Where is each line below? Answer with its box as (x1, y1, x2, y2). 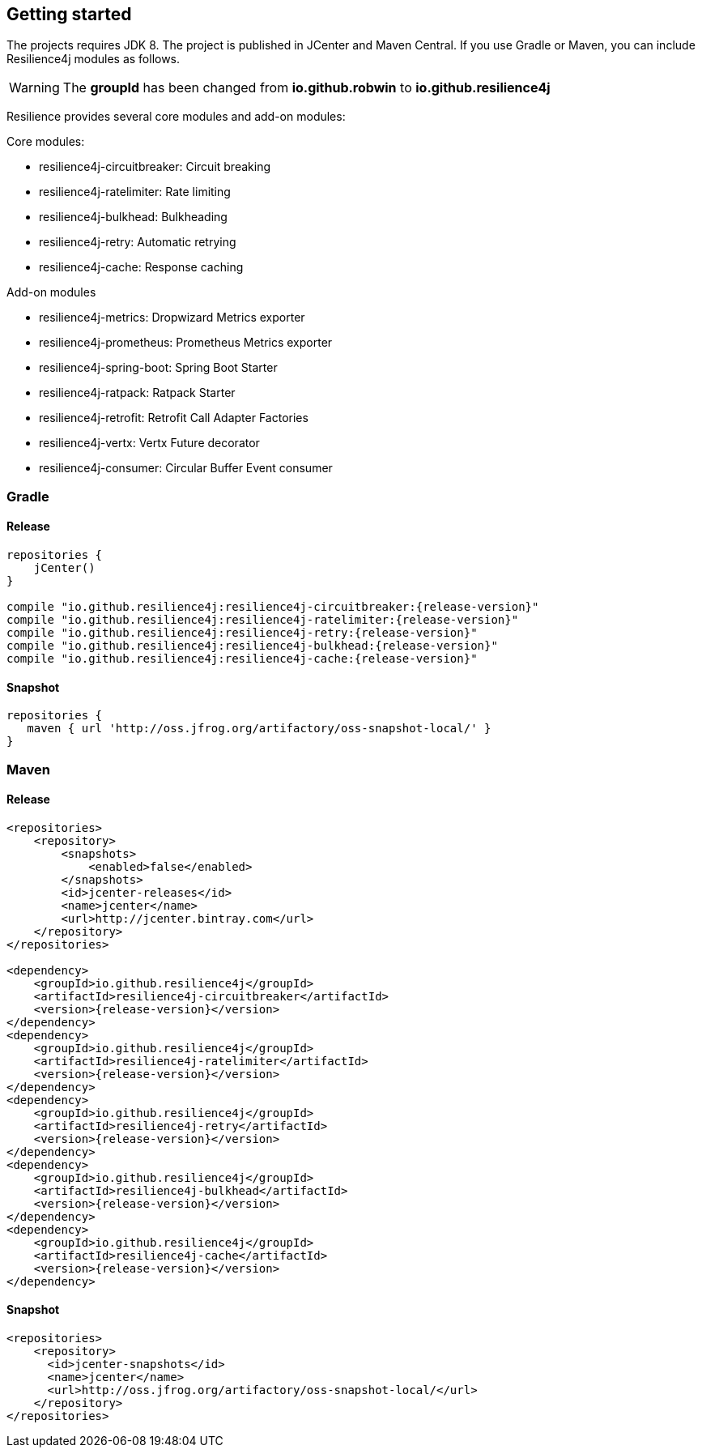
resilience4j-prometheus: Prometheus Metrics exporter (39, 335, 333, 350)
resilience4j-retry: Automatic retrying (39, 235, 236, 249)
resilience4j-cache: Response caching (39, 260, 244, 275)
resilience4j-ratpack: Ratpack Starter (39, 386, 236, 400)
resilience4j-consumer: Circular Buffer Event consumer (39, 461, 333, 475)
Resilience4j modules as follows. (6, 52, 181, 66)
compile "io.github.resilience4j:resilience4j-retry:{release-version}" (6, 626, 478, 640)
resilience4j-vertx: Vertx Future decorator (39, 436, 260, 450)
